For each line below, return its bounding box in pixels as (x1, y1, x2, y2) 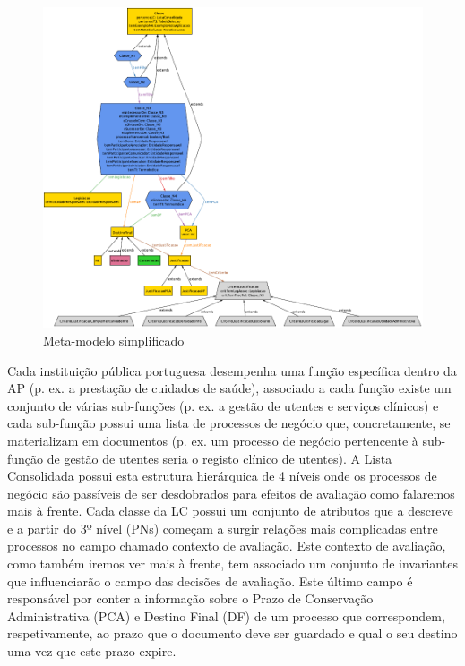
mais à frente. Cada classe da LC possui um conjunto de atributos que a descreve (7, 501, 453, 520)
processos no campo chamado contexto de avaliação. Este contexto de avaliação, (7, 536, 446, 555)
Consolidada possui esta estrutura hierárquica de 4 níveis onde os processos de (7, 466, 437, 485)
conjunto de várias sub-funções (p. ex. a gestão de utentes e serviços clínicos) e (7, 396, 439, 414)
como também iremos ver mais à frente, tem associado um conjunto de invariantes (7, 554, 458, 573)
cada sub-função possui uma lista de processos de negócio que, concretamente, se (7, 414, 451, 432)
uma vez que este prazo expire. (7, 642, 177, 661)
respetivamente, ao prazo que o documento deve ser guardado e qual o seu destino (7, 624, 458, 643)
